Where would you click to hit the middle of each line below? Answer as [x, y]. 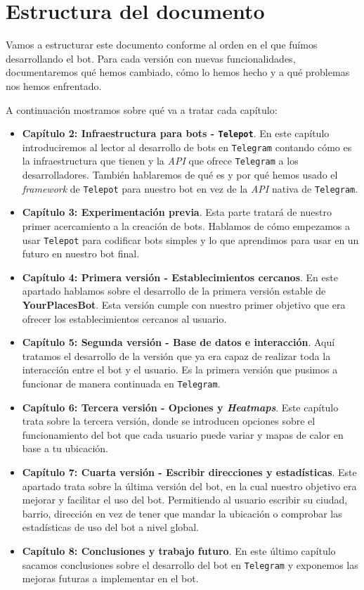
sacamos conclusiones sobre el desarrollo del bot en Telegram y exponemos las [190, 564]
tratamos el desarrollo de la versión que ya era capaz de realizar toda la [176, 355]
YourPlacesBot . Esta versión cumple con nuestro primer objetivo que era [184, 304]
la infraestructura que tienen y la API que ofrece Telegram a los [160, 161]
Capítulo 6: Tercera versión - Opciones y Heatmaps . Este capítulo [180, 407]
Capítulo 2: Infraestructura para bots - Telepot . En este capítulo [176, 133]
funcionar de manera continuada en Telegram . [121, 383]
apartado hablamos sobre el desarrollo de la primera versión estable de [174, 291]
